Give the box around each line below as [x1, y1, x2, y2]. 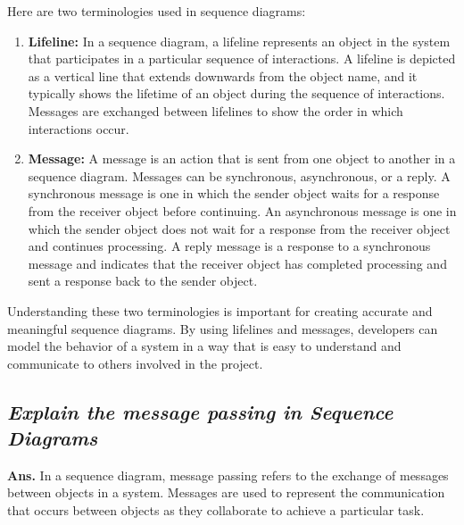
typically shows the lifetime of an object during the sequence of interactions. [28, 84, 445, 103]
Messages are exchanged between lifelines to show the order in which [28, 101, 403, 120]
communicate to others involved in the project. [7, 354, 263, 372]
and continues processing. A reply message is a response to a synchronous [28, 237, 431, 255]
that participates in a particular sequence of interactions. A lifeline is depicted [28, 49, 456, 68]
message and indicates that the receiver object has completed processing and [28, 254, 447, 272]
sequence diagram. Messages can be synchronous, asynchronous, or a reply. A [28, 166, 451, 185]
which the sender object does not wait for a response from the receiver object [28, 219, 451, 237]
